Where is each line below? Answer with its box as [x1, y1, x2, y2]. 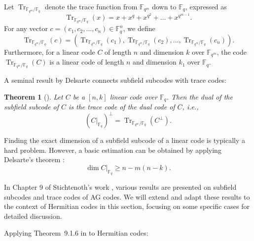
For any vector [4, 23, 48, 34]
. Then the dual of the [166, 91, 233, 102]
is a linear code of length [49, 57, 124, 67]
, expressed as [185, 1, 227, 11]
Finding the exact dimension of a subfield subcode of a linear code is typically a [4, 135, 246, 145]
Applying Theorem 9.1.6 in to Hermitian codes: [4, 227, 148, 238]
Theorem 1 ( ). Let [4, 91, 63, 102]
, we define [123, 23, 155, 34]
